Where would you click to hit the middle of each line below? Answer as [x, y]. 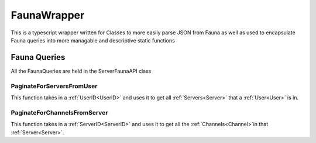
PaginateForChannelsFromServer [59, 112]
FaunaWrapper [48, 15]
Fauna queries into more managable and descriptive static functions [93, 40]
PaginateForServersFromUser [54, 86]
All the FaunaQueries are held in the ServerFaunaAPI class [81, 71]
